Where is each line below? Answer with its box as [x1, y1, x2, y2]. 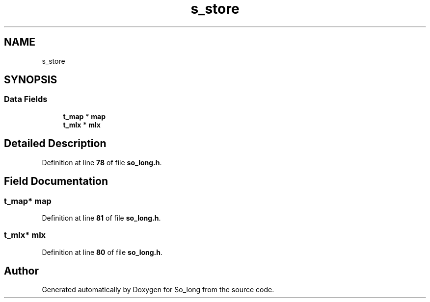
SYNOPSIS [4, 74, 57, 86]
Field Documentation [4, 175, 108, 188]
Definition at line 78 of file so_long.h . [42, 158, 162, 167]
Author [4, 265, 39, 277]
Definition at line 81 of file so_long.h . [42, 213, 161, 222]
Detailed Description [4, 137, 107, 150]
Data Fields [4, 94, 48, 104]
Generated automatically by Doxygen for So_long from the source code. [42, 285, 274, 294]
